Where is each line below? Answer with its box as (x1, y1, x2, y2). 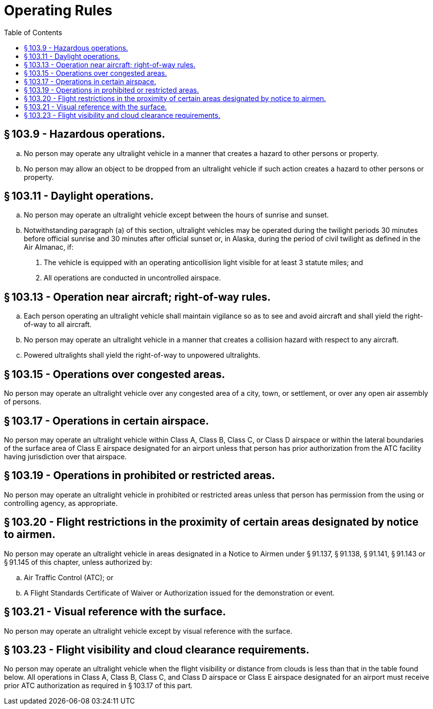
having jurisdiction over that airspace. (4, 452, 127, 461)
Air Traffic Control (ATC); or (24, 573, 114, 582)
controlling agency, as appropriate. (4, 498, 118, 507)
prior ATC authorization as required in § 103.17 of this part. (4, 681, 193, 690)
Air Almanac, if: (24, 243, 74, 252)
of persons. (4, 397, 41, 406)
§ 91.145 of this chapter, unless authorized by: (4, 557, 152, 566)
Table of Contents (4, 28, 62, 37)
